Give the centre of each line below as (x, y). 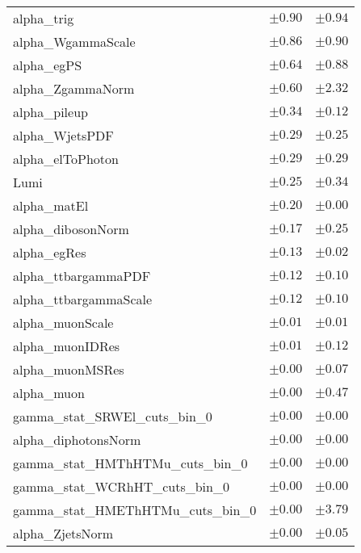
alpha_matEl (51, 205)
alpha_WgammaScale (74, 42)
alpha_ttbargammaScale (83, 299)
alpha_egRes (50, 252)
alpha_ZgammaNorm (74, 88)
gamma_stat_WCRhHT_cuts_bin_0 (121, 486)
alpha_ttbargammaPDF (82, 276)
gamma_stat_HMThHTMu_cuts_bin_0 (130, 463)
